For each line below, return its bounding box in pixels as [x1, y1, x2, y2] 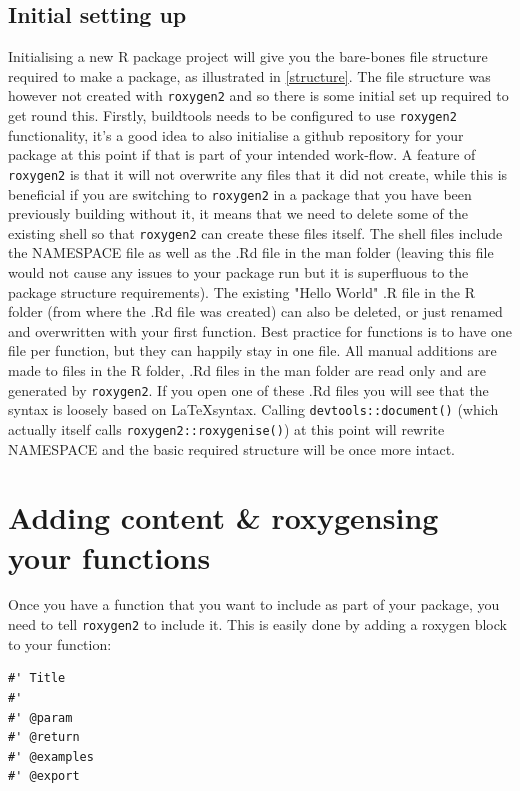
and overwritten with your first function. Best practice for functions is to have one [8, 320, 512, 341]
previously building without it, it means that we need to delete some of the [8, 203, 468, 224]
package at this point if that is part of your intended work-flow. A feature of [8, 144, 476, 165]
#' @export [8, 769, 80, 784]
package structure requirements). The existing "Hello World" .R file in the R [8, 281, 476, 302]
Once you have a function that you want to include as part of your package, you [8, 594, 500, 615]
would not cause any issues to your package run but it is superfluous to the [8, 262, 469, 283]
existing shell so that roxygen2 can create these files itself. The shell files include [8, 222, 503, 243]
